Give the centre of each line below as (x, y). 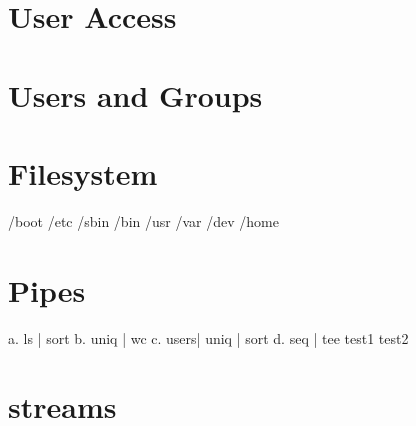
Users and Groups (135, 94)
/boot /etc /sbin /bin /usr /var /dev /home (143, 220)
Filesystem (83, 172)
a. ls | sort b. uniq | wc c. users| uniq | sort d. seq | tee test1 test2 (208, 337)
